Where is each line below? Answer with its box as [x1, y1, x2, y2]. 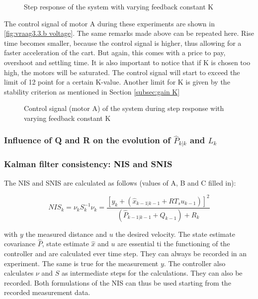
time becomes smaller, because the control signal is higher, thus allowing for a [4, 37, 242, 48]
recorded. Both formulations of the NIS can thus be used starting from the [4, 277, 231, 288]
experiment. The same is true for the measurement [4, 258, 159, 268]
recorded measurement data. [4, 287, 90, 298]
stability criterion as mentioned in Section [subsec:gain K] [4, 86, 180, 97]
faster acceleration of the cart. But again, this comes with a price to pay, [4, 47, 226, 58]
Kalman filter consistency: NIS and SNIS [4, 158, 172, 170]
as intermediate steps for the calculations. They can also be [61, 268, 243, 278]
